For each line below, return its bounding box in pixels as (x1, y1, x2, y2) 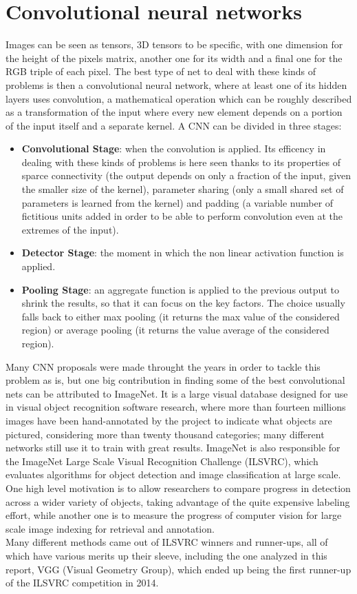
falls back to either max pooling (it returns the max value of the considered (21, 309, 340, 323)
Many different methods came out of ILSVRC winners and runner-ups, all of (6, 535, 328, 549)
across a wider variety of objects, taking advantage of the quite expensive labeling (6, 494, 350, 509)
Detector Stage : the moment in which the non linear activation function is (21, 245, 344, 260)
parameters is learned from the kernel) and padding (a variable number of (21, 195, 334, 209)
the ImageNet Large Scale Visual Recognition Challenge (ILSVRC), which (6, 453, 318, 468)
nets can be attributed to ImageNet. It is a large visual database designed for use (6, 386, 348, 400)
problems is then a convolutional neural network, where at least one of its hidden (6, 77, 347, 92)
